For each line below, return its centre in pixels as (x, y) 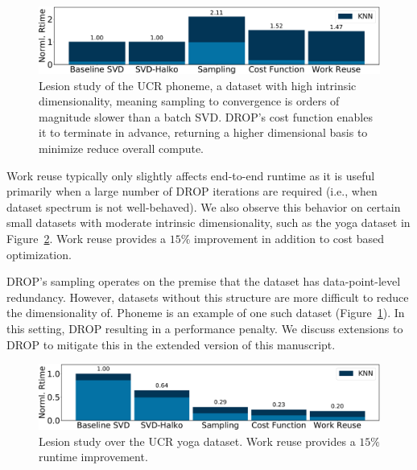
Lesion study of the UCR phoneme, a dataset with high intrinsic (198, 85)
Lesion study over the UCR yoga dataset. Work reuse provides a (197, 441)
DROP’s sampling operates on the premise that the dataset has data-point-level (204, 281)
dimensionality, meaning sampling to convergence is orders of (189, 101)
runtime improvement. (93, 457)
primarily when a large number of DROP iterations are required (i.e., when (192, 191)
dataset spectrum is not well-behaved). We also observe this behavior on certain (204, 206)
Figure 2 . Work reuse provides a (87, 238)
